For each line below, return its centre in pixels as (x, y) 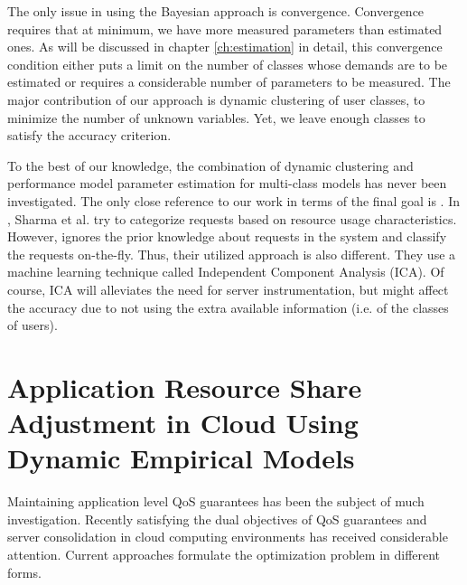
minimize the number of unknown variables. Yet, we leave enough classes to (216, 117)
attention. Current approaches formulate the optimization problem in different (224, 554)
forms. (24, 572)
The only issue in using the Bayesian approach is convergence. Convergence (216, 11)
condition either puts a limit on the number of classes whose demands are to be (228, 64)
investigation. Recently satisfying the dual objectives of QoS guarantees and (217, 519)
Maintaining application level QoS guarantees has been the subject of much (216, 501)
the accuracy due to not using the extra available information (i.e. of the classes (228, 307)
